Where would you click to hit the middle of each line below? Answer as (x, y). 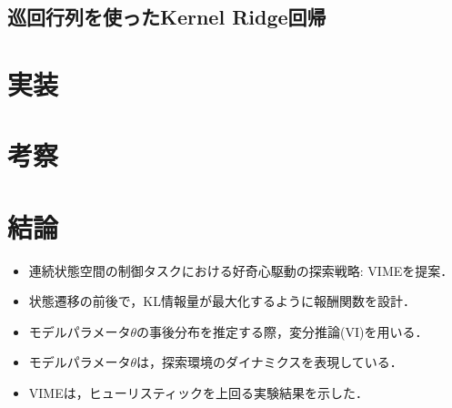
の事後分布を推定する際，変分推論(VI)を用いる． (282, 331)
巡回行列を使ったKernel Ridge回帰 (167, 17)
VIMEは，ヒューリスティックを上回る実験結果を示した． (198, 393)
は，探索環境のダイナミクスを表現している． (269, 362)
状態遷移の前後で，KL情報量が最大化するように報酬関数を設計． (222, 301)
